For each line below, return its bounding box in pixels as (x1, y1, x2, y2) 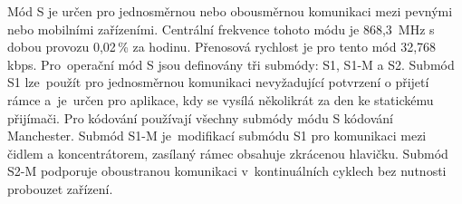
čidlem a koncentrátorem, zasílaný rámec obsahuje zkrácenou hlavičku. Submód (7, 143, 448, 162)
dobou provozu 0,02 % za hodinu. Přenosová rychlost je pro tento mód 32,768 (7, 37, 437, 56)
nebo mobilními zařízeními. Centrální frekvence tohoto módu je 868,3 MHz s (7, 19, 435, 38)
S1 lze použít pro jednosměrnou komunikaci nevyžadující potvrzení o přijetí (7, 73, 429, 92)
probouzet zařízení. (7, 179, 113, 198)
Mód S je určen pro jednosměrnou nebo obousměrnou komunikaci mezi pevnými (7, 2, 453, 20)
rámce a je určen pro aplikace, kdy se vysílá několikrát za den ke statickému (7, 90, 434, 109)
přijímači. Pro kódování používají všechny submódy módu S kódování (7, 108, 393, 127)
